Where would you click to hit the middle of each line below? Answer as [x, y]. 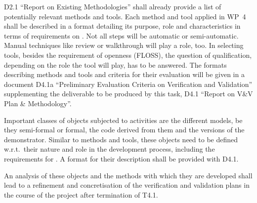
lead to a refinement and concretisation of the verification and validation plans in [127, 185]
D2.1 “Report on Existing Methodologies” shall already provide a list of [113, 6]
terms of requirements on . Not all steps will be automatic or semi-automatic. [121, 35]
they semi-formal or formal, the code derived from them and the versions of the [124, 130]
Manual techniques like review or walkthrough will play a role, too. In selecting [124, 45]
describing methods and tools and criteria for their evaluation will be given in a [124, 74]
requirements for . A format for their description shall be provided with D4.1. [121, 158]
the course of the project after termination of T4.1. [81, 194]
